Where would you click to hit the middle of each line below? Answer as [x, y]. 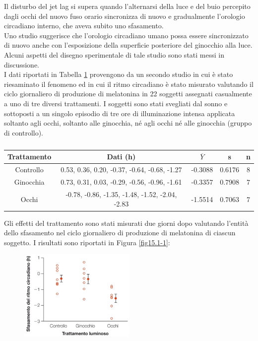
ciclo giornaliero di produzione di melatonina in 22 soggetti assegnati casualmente [128, 94]
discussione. [22, 64]
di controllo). [24, 132]
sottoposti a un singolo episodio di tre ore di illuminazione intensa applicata [120, 113]
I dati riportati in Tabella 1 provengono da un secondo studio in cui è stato [119, 74]
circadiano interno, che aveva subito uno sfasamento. [84, 26]
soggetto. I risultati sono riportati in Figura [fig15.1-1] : [87, 242]
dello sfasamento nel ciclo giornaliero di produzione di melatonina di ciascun [120, 233]
